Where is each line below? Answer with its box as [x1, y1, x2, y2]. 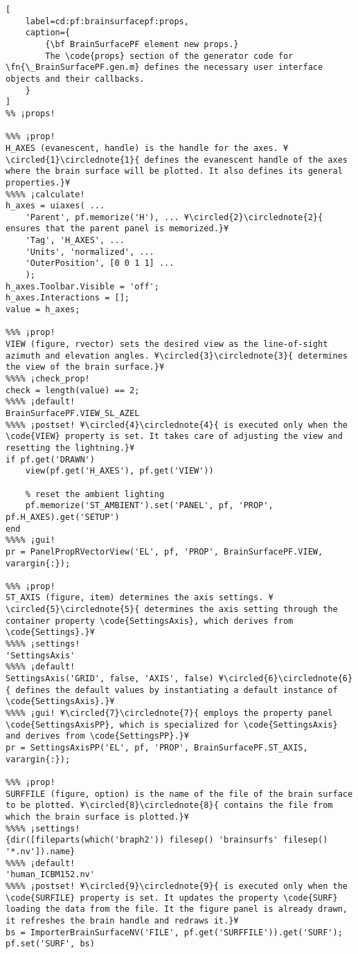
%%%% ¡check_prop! [6, 374, 90, 384]
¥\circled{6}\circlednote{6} [218, 674, 353, 684]
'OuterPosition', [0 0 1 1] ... [25, 258, 174, 269]
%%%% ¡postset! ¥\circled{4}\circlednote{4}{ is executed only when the [6, 420, 348, 430]
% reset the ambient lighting [25, 489, 165, 499]
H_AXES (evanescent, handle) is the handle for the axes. [6, 143, 278, 153]
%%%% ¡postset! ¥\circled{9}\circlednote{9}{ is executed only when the [6, 881, 348, 891]
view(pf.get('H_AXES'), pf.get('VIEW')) [25, 466, 214, 476]
